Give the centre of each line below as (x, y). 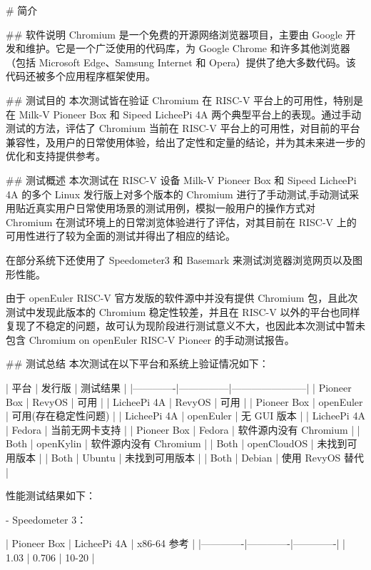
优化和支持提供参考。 (56, 156)
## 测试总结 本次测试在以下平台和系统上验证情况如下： (137, 363)
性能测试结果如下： (51, 495)
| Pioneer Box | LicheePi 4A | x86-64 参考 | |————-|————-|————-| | (176, 543)
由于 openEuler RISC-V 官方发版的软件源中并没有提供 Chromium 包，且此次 (182, 298)
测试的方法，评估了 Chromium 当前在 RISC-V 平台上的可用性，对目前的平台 (183, 128)
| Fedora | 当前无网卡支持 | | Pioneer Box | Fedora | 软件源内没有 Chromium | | (183, 429)
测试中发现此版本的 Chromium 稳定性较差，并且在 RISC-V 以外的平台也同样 (183, 311)
